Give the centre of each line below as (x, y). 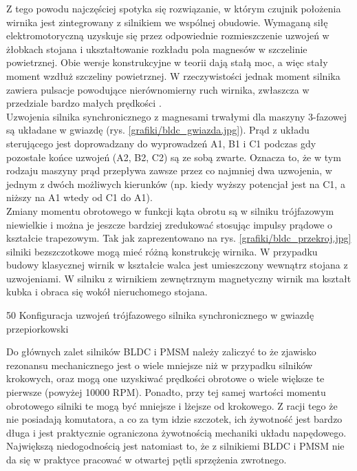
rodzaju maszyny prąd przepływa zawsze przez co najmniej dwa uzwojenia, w (169, 170)
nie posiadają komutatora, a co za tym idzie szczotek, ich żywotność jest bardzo (174, 419)
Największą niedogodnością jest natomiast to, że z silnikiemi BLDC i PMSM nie (175, 446)
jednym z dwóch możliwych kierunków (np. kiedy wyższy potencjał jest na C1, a (176, 184)
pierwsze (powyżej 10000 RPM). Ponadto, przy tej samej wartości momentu (166, 392)
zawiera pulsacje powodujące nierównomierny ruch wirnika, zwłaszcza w (158, 89)
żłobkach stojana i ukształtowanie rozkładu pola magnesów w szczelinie (157, 49)
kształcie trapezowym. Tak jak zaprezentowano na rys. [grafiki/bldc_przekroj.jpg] (179, 238)
